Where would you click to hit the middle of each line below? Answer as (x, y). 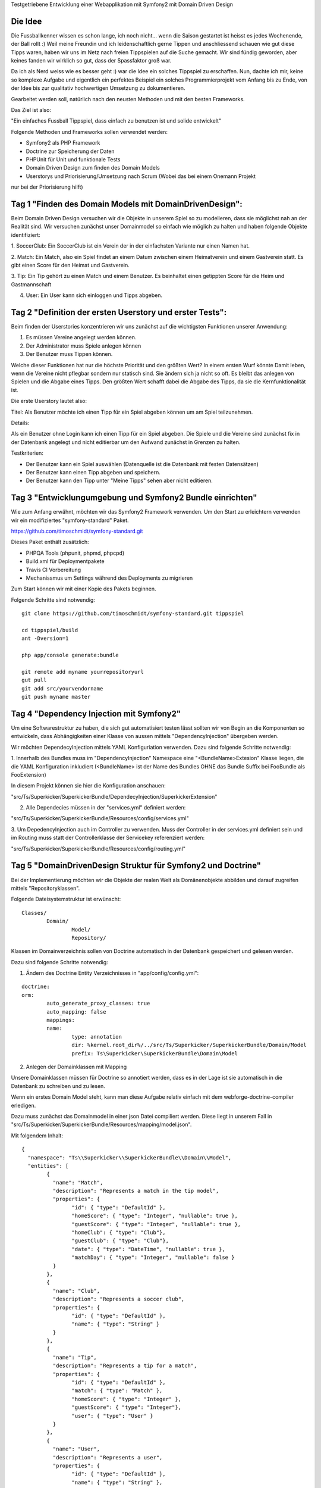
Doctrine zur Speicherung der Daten (70, 151)
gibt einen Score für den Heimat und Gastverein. (70, 265)
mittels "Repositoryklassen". (45, 888)
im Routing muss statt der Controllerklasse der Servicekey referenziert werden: (108, 838)
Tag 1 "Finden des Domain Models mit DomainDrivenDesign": (127, 204)
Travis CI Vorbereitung (53, 570)
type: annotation (97, 1037)
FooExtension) (29, 774)
